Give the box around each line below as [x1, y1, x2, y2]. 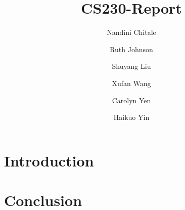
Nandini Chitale [107, 27, 156, 37]
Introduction [4, 150, 94, 171]
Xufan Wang [112, 77, 151, 88]
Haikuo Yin [113, 112, 150, 122]
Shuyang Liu [112, 61, 151, 71]
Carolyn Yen [112, 95, 151, 105]
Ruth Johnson [110, 44, 153, 54]
